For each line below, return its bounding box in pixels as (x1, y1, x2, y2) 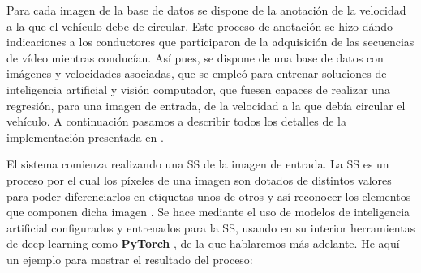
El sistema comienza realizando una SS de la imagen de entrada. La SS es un (6, 156, 389, 173)
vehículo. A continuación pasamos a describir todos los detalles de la (6, 113, 346, 130)
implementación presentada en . (6, 128, 164, 145)
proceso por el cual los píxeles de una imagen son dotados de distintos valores (6, 171, 392, 188)
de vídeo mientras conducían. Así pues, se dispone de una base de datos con (6, 49, 384, 66)
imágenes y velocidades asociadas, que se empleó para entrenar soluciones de (6, 65, 387, 82)
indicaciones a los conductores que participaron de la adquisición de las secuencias (6, 33, 415, 50)
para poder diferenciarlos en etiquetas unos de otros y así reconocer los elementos (6, 187, 411, 204)
